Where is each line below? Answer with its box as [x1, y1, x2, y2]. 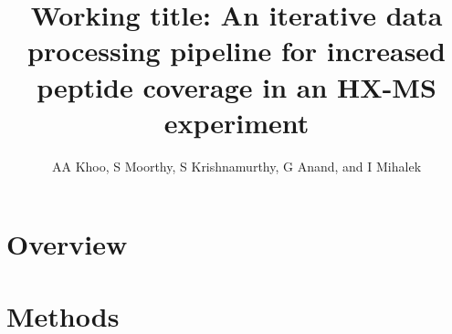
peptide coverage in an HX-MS [37, 68, 436, 105]
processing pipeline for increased [27, 32, 446, 69]
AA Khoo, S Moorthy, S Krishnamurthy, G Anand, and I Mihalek [51, 156, 422, 175]
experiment [163, 103, 310, 141]
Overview [6, 225, 128, 263]
